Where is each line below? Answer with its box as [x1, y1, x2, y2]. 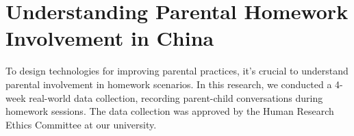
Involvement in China [5, 24, 214, 52]
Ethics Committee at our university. [5, 117, 157, 131]
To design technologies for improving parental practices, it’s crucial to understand [5, 64, 349, 78]
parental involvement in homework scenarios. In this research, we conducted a [5, 77, 332, 91]
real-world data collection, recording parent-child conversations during [29, 90, 323, 105]
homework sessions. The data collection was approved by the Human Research [5, 104, 334, 118]
